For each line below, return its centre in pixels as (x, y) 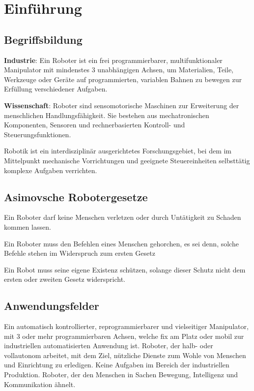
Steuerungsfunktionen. (38, 134)
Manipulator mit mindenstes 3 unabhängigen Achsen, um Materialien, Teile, (119, 70)
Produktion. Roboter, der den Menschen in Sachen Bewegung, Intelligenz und (121, 375)
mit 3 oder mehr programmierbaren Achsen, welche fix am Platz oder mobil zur (124, 336)
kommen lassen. (28, 226)
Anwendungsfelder (52, 306)
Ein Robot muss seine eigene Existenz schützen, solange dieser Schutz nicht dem (125, 269)
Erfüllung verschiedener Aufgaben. (56, 89)
